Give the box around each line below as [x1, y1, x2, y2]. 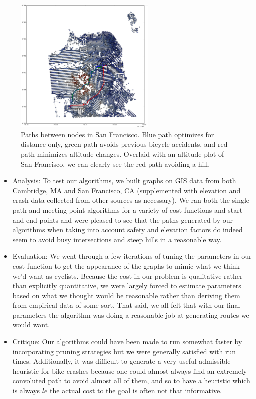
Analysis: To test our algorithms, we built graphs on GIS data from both [12, 175, 236, 186]
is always [12, 385, 40, 396]
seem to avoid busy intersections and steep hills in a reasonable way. [12, 234, 222, 244]
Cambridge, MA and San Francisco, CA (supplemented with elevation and [12, 185, 241, 195]
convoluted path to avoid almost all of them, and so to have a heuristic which [12, 375, 250, 386]
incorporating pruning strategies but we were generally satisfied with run [12, 346, 236, 356]
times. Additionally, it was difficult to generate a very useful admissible [12, 356, 231, 366]
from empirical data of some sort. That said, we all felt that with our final [12, 300, 240, 310]
